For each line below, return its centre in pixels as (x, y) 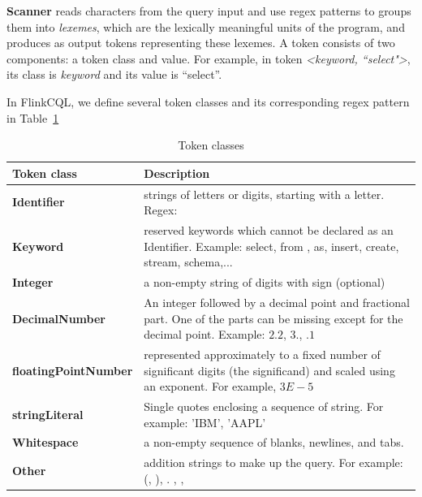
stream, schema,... (188, 262)
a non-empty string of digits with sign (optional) (265, 282)
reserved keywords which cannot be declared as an (269, 230)
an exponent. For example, (210, 386)
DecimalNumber (59, 318)
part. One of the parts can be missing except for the (273, 318)
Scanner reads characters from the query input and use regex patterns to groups (209, 11)
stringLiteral (48, 414)
